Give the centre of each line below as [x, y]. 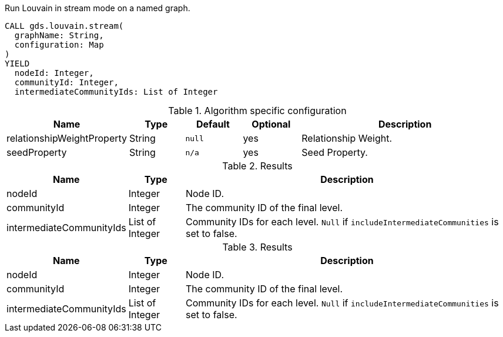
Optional [271, 124]
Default [213, 124]
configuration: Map [59, 45]
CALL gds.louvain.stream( [64, 26]
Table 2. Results [257, 166]
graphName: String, [59, 35]
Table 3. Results [257, 247]
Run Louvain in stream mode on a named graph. [98, 8]
